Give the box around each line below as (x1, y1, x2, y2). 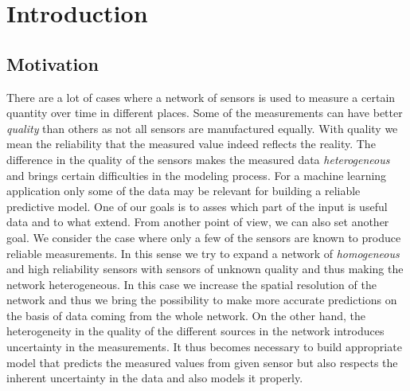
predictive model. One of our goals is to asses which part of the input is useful (6, 197, 388, 214)
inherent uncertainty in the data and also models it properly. (6, 369, 303, 386)
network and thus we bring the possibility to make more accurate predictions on (6, 291, 397, 308)
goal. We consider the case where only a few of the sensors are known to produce (6, 229, 401, 245)
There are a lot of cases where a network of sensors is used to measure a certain (6, 88, 396, 105)
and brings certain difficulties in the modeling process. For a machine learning (6, 166, 387, 183)
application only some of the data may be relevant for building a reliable (6, 182, 361, 199)
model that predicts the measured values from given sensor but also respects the (6, 354, 398, 370)
